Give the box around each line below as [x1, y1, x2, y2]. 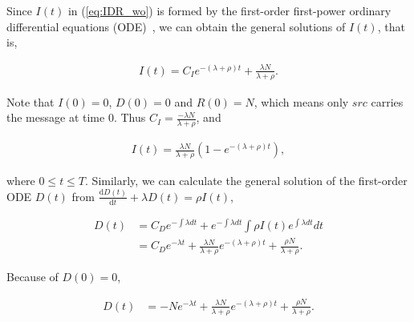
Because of [6, 268, 59, 284]
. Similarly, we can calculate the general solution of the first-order [85, 171, 408, 188]
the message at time [6, 109, 105, 126]
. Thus [113, 109, 146, 126]
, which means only [254, 93, 349, 110]
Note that [6, 93, 55, 110]
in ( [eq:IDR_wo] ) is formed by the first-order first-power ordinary [67, 2, 392, 18]
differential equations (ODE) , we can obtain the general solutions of [6, 18, 346, 34]
